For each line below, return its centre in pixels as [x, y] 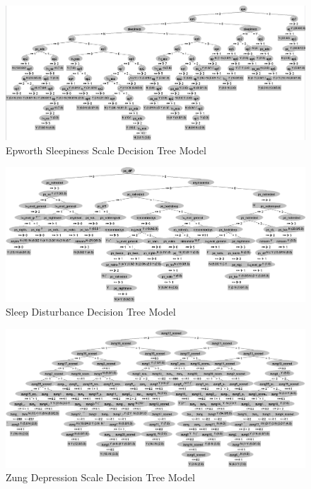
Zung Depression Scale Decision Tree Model [100, 477]
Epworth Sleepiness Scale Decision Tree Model [106, 150]
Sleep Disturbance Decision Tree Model [91, 312]
